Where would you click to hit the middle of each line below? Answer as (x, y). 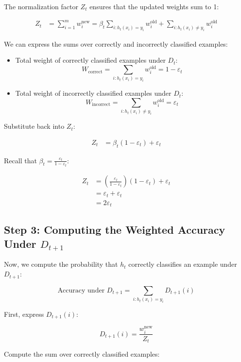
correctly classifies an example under (183, 264)
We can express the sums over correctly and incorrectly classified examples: (116, 43)
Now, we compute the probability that (61, 264)
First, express (24, 314)
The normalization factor (41, 6)
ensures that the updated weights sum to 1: (154, 6)
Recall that (20, 160)
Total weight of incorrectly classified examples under (93, 93)
